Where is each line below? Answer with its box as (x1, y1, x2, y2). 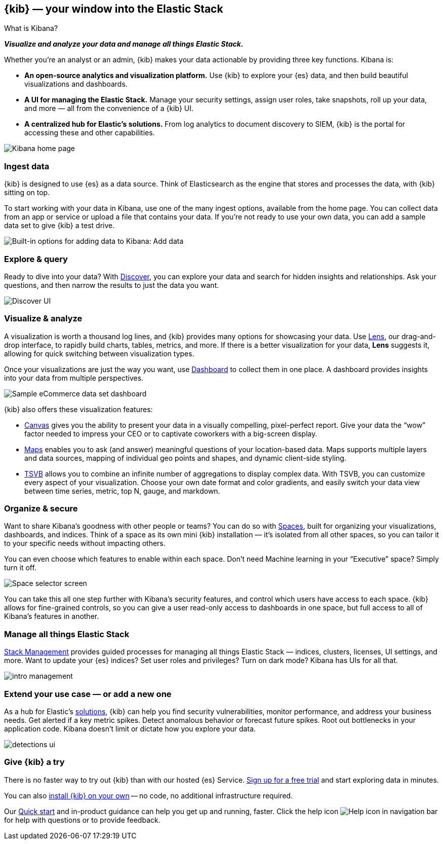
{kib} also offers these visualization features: (4, 405, 153, 414)
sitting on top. (4, 188, 50, 197)
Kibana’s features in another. (4, 612, 99, 621)
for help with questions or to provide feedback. (4, 815, 160, 824)
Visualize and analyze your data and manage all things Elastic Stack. (4, 40, 244, 49)
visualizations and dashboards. (24, 80, 128, 89)
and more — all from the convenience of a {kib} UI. (24, 104, 194, 113)
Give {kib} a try (4, 757, 65, 767)
